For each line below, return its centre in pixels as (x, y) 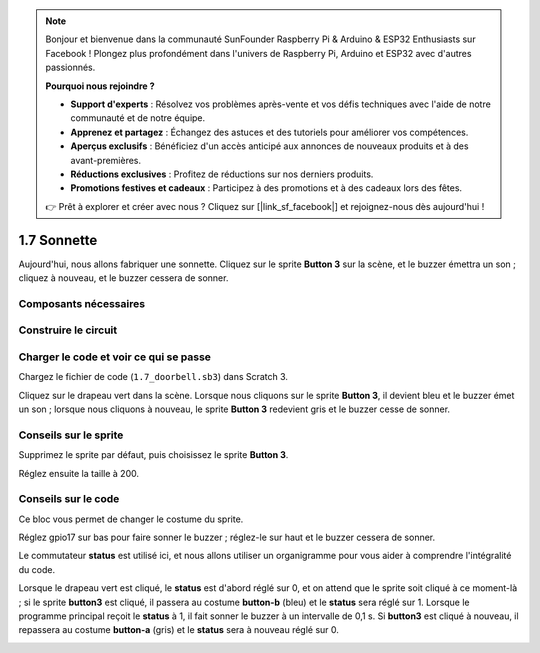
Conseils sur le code (69, 499)
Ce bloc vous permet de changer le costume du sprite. (131, 519)
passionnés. (70, 67)
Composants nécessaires (81, 303)
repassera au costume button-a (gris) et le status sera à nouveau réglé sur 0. (179, 630)
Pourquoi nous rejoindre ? (100, 86)
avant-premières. (106, 160)
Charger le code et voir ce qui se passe (115, 357)
